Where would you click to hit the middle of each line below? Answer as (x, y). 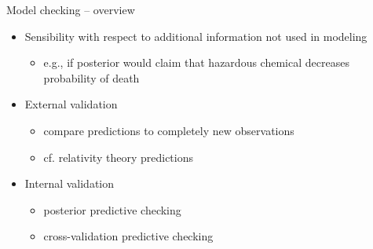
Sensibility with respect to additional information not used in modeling (196, 36)
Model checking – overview (71, 9)
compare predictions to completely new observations (169, 130)
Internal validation (69, 183)
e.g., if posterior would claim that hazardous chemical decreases (196, 62)
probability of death (91, 77)
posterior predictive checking (112, 209)
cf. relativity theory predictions (118, 157)
